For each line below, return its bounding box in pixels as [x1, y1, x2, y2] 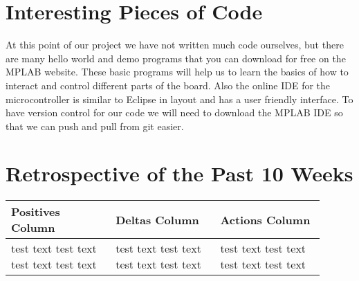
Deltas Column [116, 211, 199, 228]
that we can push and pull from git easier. [6, 118, 184, 133]
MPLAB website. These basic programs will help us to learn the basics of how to [6, 64, 349, 79]
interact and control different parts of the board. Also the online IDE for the [6, 78, 331, 92]
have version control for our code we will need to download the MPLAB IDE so [6, 105, 343, 120]
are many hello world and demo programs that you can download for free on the [6, 51, 346, 65]
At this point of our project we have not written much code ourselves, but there [6, 37, 344, 52]
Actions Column [220, 211, 311, 228]
